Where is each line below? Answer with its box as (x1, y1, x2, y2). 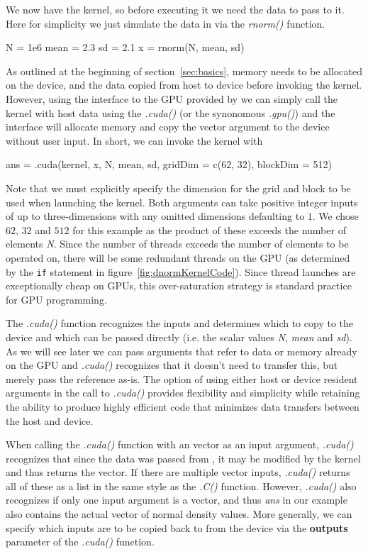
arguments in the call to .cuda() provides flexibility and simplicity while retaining (6, 385, 360, 400)
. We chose (312, 209, 359, 223)
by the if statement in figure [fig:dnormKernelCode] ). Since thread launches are (6, 264, 356, 279)
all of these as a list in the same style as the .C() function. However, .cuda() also (6, 478, 357, 493)
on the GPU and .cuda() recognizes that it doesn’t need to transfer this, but (6, 358, 338, 372)
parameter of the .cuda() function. (6, 534, 155, 549)
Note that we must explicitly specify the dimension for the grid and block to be (6, 180, 351, 195)
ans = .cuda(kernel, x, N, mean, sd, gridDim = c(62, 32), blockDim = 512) (6, 157, 332, 172)
